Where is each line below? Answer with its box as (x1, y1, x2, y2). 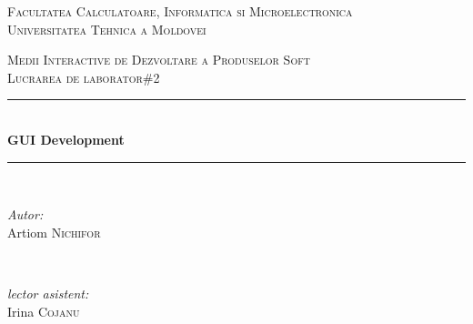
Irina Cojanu (7, 301, 80, 320)
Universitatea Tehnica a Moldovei (7, 19, 206, 38)
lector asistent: (7, 283, 89, 302)
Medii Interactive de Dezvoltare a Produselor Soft (7, 50, 310, 69)
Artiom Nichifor (7, 222, 101, 241)
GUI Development (7, 129, 125, 148)
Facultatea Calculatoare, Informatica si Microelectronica (7, 2, 353, 20)
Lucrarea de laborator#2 (7, 67, 160, 86)
